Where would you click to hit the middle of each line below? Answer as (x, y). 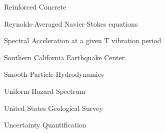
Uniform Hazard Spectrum (45, 91)
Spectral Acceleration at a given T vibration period (83, 40)
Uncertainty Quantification (45, 125)
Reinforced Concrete (35, 7)
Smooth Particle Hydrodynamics (54, 74)
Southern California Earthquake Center (64, 57)
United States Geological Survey (53, 108)
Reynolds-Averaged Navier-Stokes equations (71, 23)
